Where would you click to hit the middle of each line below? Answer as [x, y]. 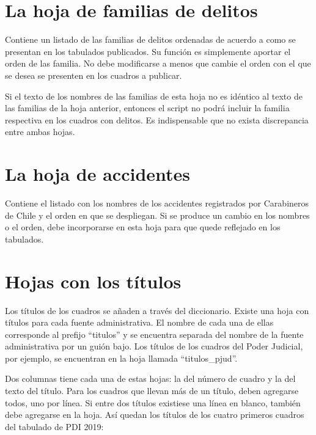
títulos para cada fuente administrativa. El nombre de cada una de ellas [139, 322]
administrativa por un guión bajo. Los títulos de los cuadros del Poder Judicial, [154, 346]
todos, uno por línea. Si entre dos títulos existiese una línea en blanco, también [153, 402]
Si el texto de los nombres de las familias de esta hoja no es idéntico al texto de [154, 96]
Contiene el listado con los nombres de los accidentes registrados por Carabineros [157, 203]
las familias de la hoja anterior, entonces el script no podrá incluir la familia [147, 108]
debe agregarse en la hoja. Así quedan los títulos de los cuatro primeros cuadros [155, 415]
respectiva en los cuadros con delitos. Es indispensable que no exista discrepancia [157, 119]
